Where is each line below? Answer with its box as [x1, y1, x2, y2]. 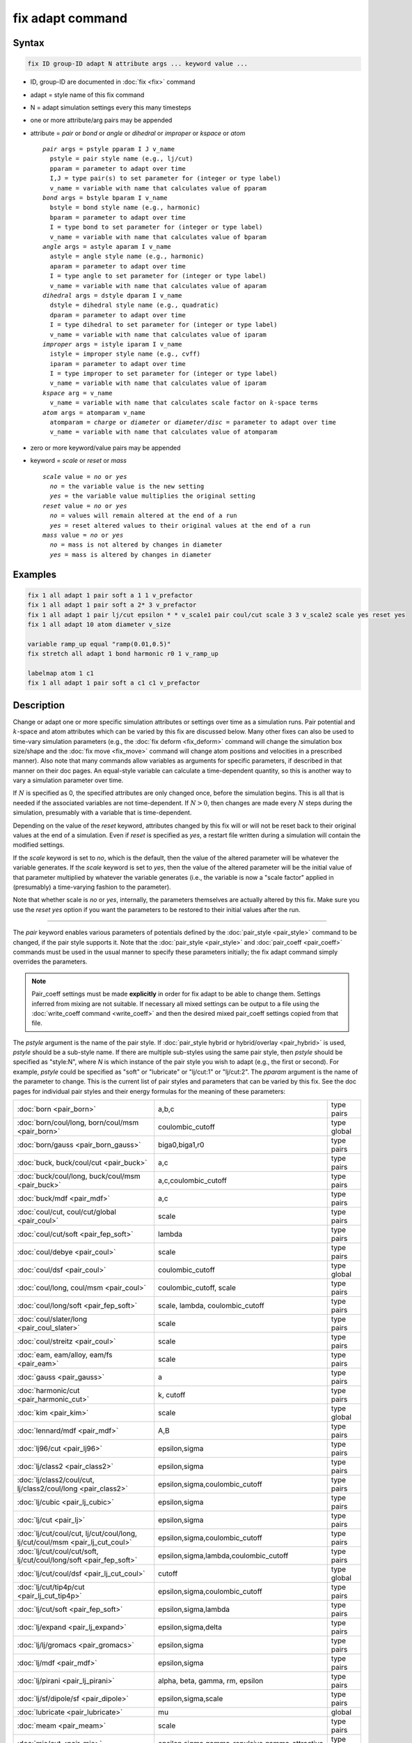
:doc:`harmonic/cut [17, 1386, 80, 1396]
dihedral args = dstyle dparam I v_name [42, 291, 182, 299]
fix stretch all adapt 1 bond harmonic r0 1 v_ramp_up [27, 650, 219, 658]
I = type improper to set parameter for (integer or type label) [49, 370, 278, 378]
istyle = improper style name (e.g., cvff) [49, 350, 201, 358]
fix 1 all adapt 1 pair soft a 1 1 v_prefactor [27, 591, 193, 599]
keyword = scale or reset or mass [30, 457, 127, 465]
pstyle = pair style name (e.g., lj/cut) [49, 155, 193, 163]
